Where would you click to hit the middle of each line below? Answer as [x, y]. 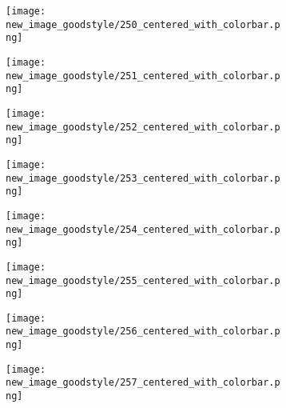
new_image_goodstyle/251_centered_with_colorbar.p [143, 76]
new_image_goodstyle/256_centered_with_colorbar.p [143, 332]
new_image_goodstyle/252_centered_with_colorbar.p [143, 127]
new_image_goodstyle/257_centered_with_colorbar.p [143, 383]
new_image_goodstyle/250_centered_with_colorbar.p [143, 24]
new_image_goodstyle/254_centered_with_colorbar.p [143, 229]
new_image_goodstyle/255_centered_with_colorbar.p [143, 280]
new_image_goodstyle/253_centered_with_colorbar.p [143, 178]
